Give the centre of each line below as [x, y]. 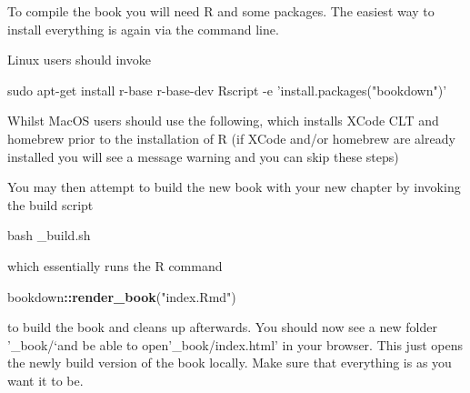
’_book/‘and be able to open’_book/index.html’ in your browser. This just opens [235, 344]
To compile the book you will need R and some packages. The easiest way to [221, 11]
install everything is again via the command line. [143, 29]
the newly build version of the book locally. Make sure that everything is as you [230, 363]
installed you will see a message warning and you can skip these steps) [203, 156]
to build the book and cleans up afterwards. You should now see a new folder [222, 327]
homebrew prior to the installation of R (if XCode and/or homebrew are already [231, 138]
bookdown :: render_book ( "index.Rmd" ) [122, 296]
